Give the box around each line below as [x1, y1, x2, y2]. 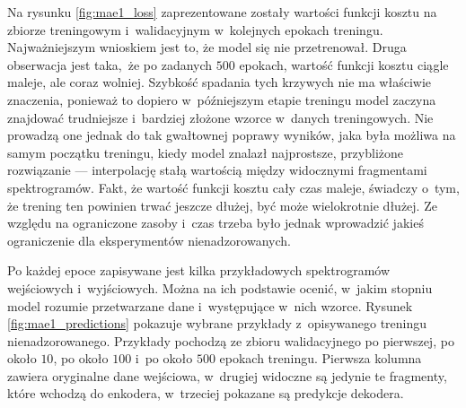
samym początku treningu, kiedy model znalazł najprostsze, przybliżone [7, 143, 404, 161]
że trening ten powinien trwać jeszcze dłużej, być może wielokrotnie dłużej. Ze [7, 195, 437, 214]
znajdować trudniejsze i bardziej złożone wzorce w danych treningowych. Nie [7, 108, 434, 126]
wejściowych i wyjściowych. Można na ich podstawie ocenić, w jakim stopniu [7, 278, 433, 297]
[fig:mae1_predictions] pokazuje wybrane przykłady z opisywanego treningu [7, 314, 427, 333]
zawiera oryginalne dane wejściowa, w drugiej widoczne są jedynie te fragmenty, [7, 366, 447, 385]
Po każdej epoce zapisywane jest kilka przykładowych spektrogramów [7, 261, 391, 280]
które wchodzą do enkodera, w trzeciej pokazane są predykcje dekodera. [7, 384, 404, 403]
